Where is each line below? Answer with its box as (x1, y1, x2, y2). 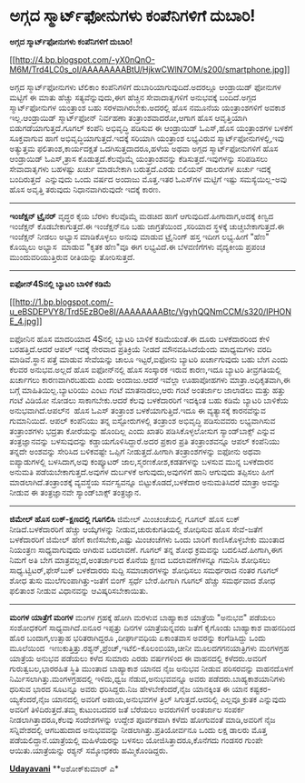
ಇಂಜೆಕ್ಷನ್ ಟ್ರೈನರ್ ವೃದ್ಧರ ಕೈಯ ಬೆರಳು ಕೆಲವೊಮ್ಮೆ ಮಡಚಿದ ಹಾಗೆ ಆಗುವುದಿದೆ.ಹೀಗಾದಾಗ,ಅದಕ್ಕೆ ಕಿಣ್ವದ (9, 210, 274, 221)
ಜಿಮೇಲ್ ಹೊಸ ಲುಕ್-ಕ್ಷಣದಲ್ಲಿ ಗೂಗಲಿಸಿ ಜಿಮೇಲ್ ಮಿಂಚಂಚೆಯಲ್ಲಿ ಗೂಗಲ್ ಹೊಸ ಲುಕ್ (9, 513, 241, 524)
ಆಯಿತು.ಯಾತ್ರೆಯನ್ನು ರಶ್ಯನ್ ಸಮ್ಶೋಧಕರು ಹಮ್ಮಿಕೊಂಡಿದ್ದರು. (9, 745, 169, 756)
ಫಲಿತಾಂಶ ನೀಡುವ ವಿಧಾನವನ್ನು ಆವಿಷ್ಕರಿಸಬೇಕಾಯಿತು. (9, 585, 149, 596)
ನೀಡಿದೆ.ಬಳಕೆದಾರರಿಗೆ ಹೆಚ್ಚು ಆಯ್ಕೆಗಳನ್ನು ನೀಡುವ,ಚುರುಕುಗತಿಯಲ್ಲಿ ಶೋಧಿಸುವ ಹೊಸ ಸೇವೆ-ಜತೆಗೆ (9, 524, 263, 535)
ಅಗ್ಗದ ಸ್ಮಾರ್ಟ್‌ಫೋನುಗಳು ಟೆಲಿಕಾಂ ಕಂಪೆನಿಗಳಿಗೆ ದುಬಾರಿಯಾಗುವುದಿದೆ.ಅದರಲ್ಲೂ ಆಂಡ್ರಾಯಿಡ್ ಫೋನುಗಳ (9, 81, 281, 92)
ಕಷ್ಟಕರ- (249, 683, 271, 694)
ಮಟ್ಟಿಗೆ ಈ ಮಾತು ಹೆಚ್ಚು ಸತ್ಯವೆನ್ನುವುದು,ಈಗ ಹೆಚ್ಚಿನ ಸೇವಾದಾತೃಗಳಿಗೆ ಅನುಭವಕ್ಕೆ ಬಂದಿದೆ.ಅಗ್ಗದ (9, 92, 257, 103)
